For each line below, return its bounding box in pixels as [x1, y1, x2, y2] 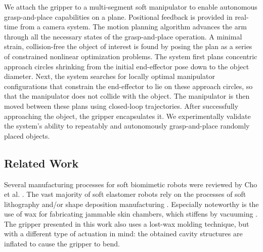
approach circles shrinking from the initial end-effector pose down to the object [4, 61, 249, 71]
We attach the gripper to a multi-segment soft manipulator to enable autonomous [4, 2, 257, 12]
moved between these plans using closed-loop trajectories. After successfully [4, 100, 239, 111]
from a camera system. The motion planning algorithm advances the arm [20, 21, 247, 32]
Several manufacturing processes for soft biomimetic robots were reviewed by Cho [4, 179, 257, 189]
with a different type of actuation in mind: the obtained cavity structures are [4, 228, 243, 239]
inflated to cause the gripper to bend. [4, 238, 120, 249]
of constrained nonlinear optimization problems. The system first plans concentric [4, 51, 257, 61]
